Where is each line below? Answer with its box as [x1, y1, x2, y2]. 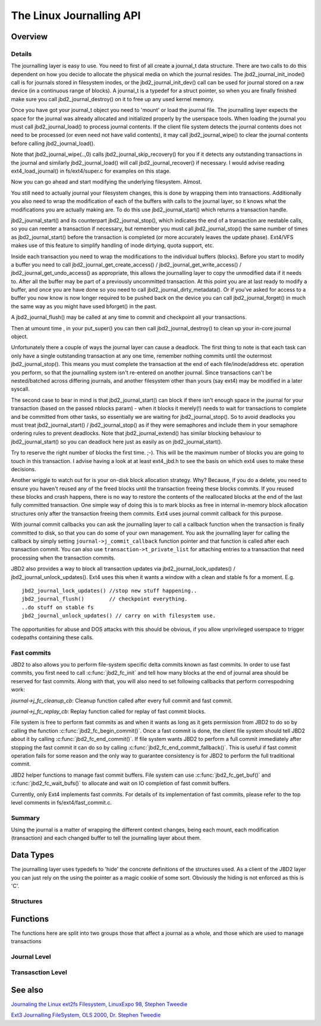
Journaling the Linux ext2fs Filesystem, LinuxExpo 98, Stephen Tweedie [11, 1000, 188, 1008]
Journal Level [11, 952, 51, 961]
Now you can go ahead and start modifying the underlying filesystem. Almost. [11, 179, 202, 186]
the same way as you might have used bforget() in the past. [11, 302, 157, 309]
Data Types [11, 850, 55, 860]
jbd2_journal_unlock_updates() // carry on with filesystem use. [21, 612, 216, 619]
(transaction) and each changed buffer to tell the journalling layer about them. [11, 834, 202, 842]
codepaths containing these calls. [11, 634, 94, 641]
